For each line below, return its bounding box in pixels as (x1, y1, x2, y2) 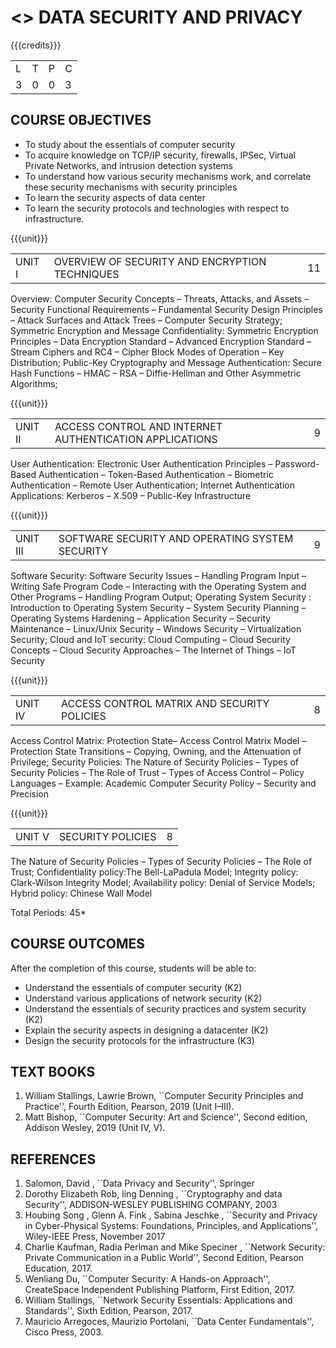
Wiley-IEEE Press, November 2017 (24, 1231, 166, 1243)
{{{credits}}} (10, 39, 62, 51)
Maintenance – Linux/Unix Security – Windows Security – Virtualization (10, 622, 302, 635)
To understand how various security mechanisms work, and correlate (24, 170, 312, 182)
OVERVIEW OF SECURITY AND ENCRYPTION (53, 254, 267, 268)
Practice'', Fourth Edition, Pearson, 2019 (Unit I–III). (24, 1101, 235, 1113)
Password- (274, 457, 320, 470)
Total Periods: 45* (10, 906, 87, 918)
